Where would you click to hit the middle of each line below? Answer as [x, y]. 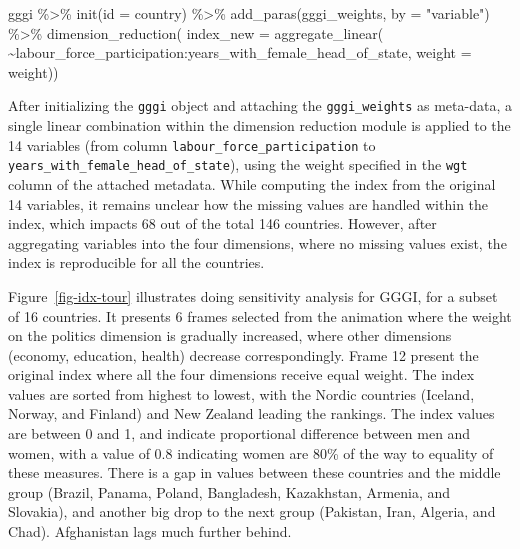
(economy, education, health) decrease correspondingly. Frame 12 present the [243, 354]
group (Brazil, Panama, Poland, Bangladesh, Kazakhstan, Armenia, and [229, 491]
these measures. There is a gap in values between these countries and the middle [254, 472]
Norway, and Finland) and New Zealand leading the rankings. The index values [251, 413]
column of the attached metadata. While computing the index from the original [252, 183]
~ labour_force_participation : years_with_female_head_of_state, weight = [240, 52]
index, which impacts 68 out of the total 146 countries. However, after [222, 223]
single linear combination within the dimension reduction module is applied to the [259, 125]
